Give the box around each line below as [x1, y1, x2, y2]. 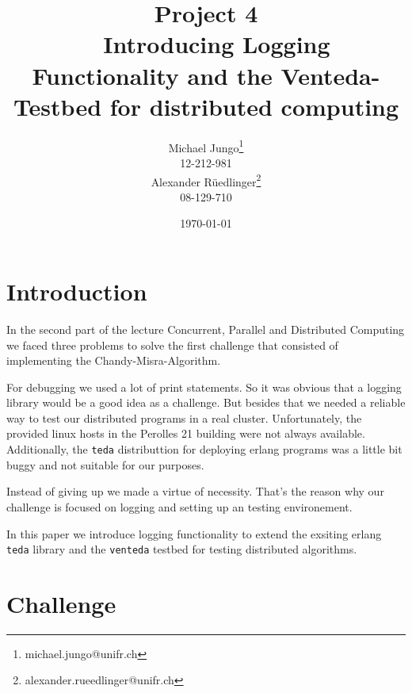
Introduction [6, 274, 147, 307]
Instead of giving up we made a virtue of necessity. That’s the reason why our [6, 483, 384, 500]
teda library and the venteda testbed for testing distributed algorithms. [6, 541, 357, 557]
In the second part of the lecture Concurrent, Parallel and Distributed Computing [6, 320, 405, 337]
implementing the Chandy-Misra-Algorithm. [6, 352, 221, 369]
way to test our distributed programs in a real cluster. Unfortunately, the [6, 409, 362, 426]
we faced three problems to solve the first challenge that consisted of [6, 336, 338, 353]
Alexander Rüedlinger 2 [151, 170, 261, 190]
